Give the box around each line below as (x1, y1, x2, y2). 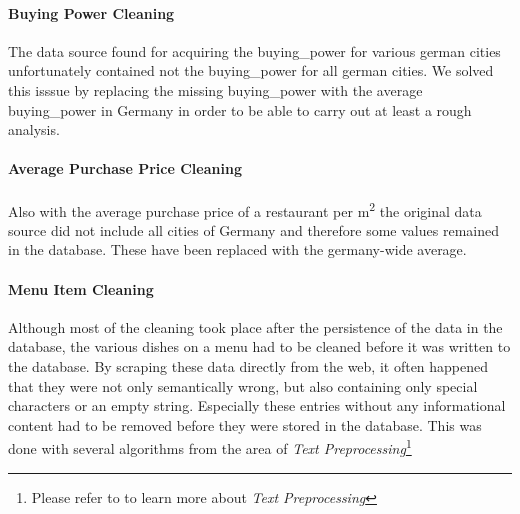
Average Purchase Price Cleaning (8, 158, 242, 179)
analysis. (8, 119, 60, 140)
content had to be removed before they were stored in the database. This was (8, 414, 482, 435)
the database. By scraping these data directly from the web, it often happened (8, 355, 489, 376)
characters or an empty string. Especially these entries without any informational (8, 395, 506, 416)
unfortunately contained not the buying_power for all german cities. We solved (8, 60, 494, 81)
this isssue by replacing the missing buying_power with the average (8, 79, 423, 100)
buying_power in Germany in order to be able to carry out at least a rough (8, 99, 472, 120)
